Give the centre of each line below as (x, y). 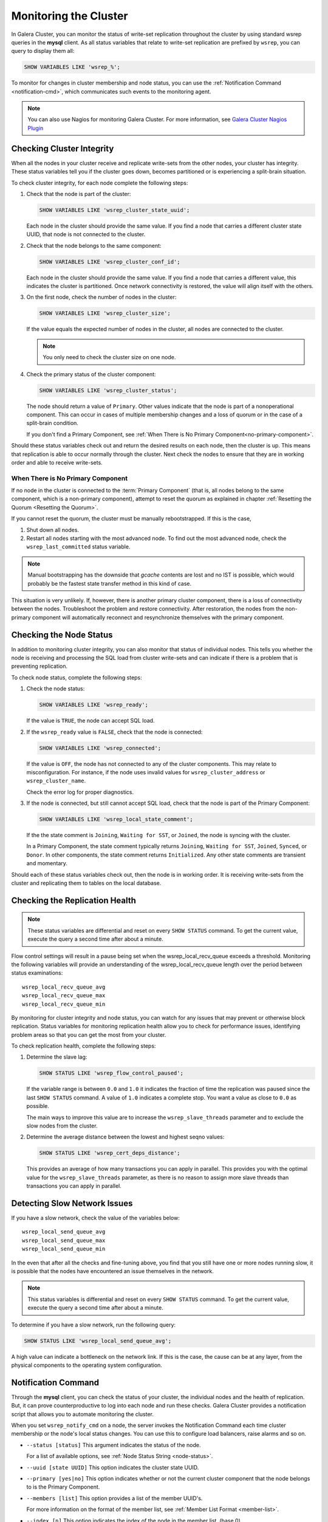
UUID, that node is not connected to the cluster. (86, 234)
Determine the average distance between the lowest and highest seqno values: (125, 1137)
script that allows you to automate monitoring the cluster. (83, 1414)
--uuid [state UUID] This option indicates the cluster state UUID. (113, 1467)
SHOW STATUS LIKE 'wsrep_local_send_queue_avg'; (98, 1341)
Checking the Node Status (62, 635)
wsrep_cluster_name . (56, 781)
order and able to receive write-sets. (57, 462)
